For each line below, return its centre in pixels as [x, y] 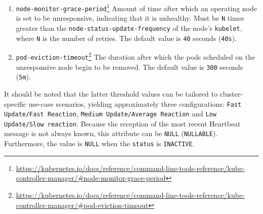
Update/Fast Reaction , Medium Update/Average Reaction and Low [110, 114]
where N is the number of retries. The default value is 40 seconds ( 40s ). [126, 38]
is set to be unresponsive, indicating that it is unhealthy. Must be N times [130, 18]
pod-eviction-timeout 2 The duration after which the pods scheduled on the [136, 56]
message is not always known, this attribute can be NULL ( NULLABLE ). [111, 133]
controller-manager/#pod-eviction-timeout [82, 205]
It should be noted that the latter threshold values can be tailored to [111, 93]
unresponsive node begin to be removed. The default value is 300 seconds [129, 67]
